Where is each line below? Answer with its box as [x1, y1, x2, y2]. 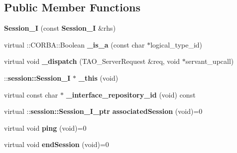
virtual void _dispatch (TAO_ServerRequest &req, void [4, 56, 180, 66]
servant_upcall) [185, 56, 234, 66]
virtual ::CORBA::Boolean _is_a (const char [4, 39, 145, 50]
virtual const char [4, 89, 58, 100]
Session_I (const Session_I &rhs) [4, 23, 116, 33]
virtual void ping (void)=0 [4, 122, 87, 133]
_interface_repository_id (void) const [66, 89, 196, 100]
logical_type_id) [150, 39, 203, 50]
